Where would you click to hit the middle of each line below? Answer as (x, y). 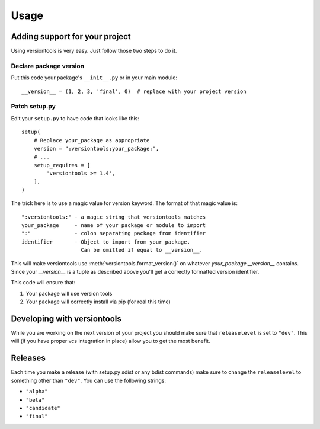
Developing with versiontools (66, 318)
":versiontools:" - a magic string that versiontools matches (114, 217)
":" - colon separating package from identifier (114, 233)
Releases (28, 358)
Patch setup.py (33, 107)
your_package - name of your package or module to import (114, 225)
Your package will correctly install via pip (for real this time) (98, 302)
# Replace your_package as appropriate (92, 140)
